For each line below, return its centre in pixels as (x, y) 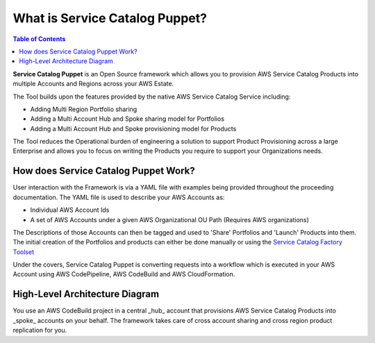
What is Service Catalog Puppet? (110, 18)
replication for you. (40, 331)
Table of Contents (39, 39)
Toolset (24, 252)
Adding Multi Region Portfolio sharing (84, 109)
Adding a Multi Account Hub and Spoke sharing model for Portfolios (127, 119)
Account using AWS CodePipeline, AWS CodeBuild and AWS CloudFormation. (124, 274)
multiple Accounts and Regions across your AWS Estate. (93, 84)
